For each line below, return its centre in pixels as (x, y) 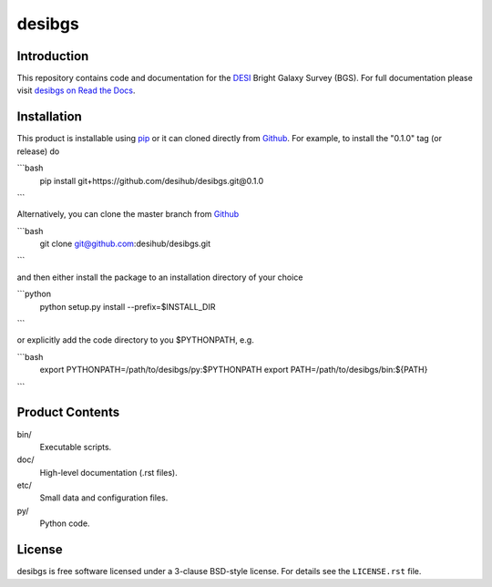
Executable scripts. (76, 447)
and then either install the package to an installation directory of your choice (160, 277)
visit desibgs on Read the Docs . (76, 90)
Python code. (65, 523)
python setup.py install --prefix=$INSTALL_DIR (128, 306)
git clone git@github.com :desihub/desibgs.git (125, 244)
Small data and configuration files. (104, 498)
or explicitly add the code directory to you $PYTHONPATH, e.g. (135, 340)
